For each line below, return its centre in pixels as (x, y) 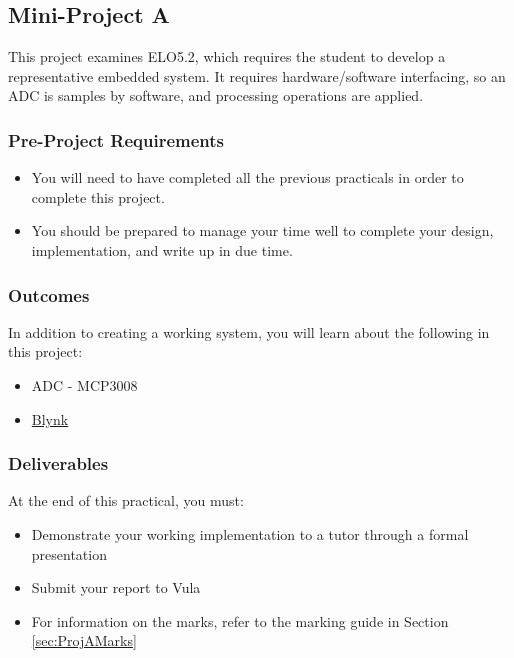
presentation (69, 553)
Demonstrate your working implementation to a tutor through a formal (250, 533)
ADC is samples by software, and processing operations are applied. (216, 95)
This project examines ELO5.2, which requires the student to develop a (227, 56)
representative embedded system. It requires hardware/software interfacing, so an (257, 75)
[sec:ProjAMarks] (84, 640)
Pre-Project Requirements (116, 139)
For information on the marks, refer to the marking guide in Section (240, 620)
